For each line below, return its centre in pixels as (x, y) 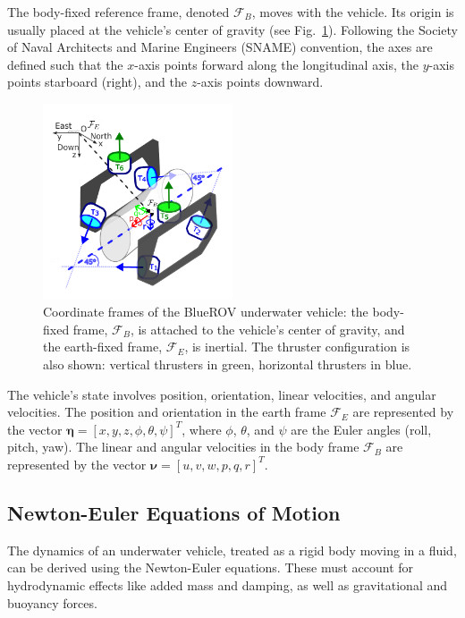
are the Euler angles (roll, (361, 429)
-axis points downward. (260, 82)
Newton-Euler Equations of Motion (174, 512)
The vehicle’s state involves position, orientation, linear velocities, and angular (222, 394)
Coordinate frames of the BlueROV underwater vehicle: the (206, 312)
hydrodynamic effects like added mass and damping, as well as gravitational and (228, 584)
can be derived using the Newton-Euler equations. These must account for (211, 567)
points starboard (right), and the (97, 82)
